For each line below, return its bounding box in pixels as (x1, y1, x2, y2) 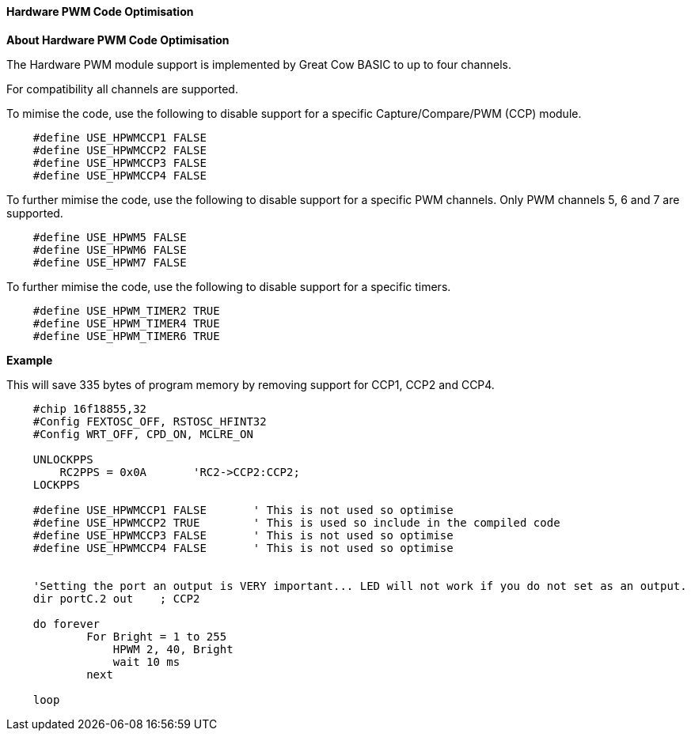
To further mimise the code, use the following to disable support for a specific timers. (6, 279, 451, 293)
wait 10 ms (112, 655, 180, 668)
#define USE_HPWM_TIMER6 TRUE (32, 329, 220, 342)
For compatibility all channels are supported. (6, 81, 238, 96)
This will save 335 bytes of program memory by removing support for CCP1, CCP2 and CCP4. (6, 377, 495, 391)
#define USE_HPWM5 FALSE (32, 230, 187, 244)
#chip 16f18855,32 (32, 402, 147, 415)
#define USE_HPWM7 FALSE (32, 255, 187, 269)
